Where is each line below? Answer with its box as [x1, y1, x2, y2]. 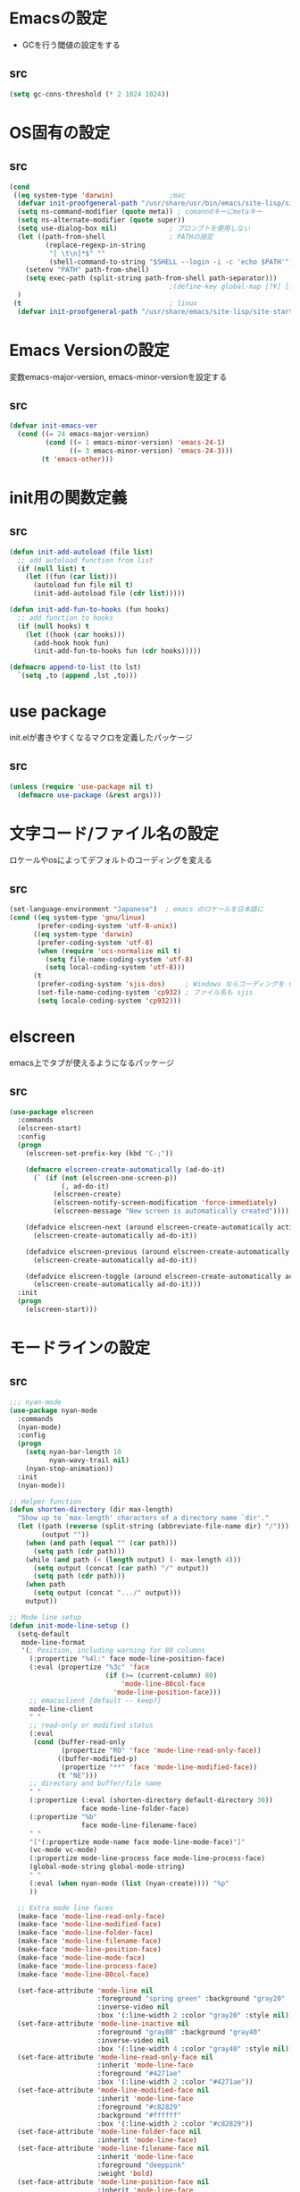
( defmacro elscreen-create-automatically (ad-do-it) [25, 1164, 226, 1174]
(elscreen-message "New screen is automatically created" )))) [53, 1206, 290, 1216]
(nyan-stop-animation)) [25, 1464, 114, 1473]
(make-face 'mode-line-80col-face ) [17, 1969, 150, 1979]
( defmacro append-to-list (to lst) [9, 663, 142, 672]
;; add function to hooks [17, 614, 114, 622]
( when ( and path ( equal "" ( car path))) [25, 1538, 178, 1547]
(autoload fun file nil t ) [32, 580, 134, 590]
